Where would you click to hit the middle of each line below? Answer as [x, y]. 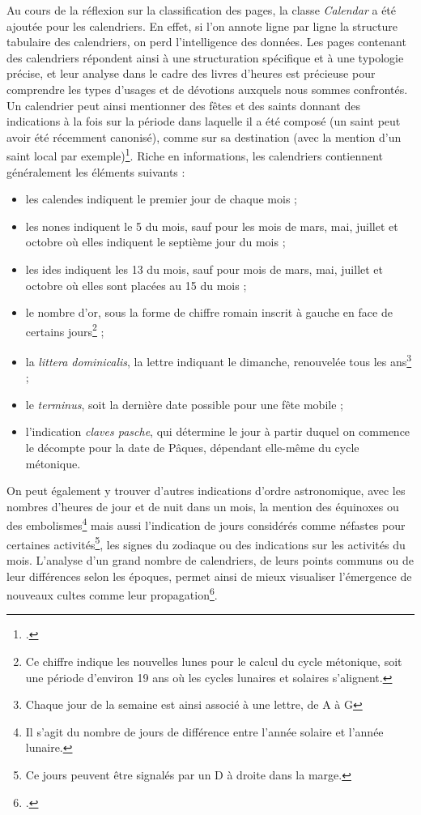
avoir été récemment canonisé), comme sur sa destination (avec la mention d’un [204, 137]
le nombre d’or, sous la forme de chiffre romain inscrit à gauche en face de [209, 312]
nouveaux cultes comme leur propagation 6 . [112, 593]
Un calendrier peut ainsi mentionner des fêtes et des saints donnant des [183, 105]
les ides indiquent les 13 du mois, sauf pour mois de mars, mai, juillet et [204, 269]
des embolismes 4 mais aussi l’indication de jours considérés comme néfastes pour [206, 524]
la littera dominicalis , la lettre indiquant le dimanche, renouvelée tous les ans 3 [219, 360]
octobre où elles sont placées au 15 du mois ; [136, 285]
